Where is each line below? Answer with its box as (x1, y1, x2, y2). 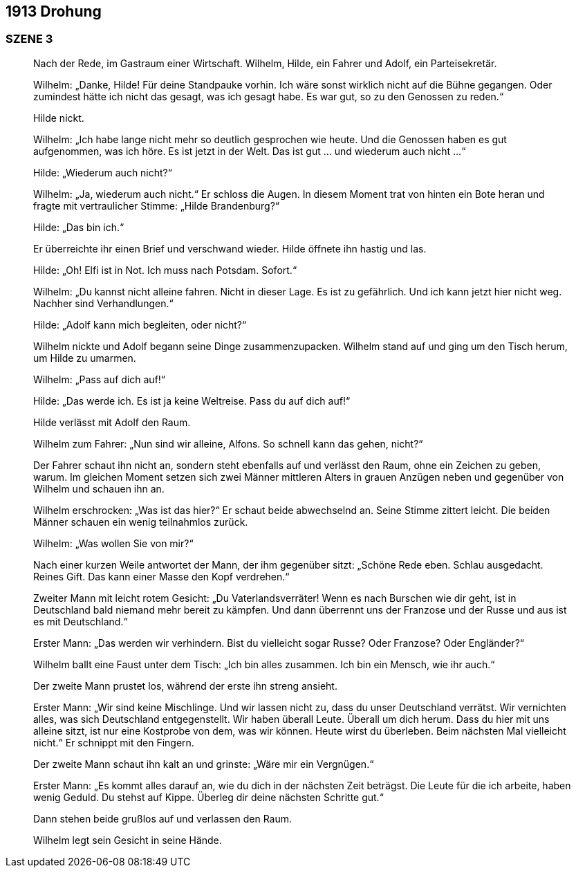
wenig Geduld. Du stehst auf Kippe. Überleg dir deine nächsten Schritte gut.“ (33, 791, 384, 803)
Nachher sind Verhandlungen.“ (33, 297, 174, 309)
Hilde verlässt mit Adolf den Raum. (33, 416, 191, 428)
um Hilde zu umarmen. (33, 351, 136, 364)
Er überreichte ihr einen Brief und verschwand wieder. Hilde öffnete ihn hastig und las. (33, 242, 427, 255)
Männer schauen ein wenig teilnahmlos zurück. (33, 515, 248, 528)
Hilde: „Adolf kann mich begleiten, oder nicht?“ (33, 318, 247, 331)
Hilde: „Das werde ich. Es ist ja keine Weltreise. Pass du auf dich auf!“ (33, 394, 351, 407)
